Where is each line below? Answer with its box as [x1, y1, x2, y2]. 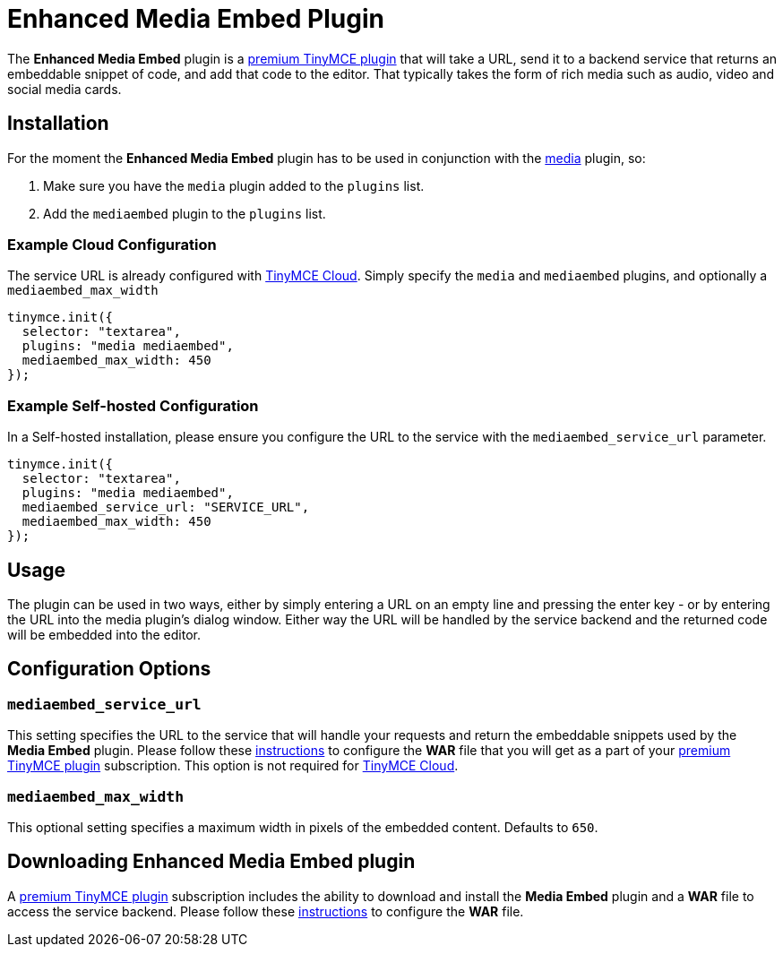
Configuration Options [7, 657, 211, 681]
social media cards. [7, 81, 122, 97]
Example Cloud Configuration [7, 235, 217, 254]
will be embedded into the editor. [7, 626, 202, 642]
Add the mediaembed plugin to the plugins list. [43, 205, 326, 221]
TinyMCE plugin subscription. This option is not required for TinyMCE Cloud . [7, 758, 459, 774]
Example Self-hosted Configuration [7, 396, 259, 415]
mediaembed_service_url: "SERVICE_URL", [22, 500, 310, 515]
